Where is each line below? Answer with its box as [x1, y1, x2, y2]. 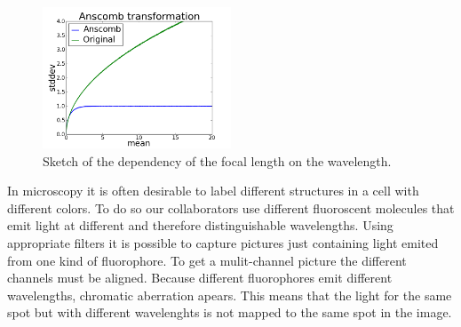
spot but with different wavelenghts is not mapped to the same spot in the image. [7, 303, 452, 322]
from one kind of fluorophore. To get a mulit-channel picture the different [7, 251, 407, 269]
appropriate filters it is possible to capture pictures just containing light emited [7, 233, 439, 251]
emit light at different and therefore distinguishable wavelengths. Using [7, 216, 393, 235]
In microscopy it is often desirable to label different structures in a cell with [7, 181, 419, 200]
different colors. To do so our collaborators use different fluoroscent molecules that [7, 198, 455, 217]
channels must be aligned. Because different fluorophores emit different [7, 268, 393, 287]
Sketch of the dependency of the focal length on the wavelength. [43, 151, 392, 170]
